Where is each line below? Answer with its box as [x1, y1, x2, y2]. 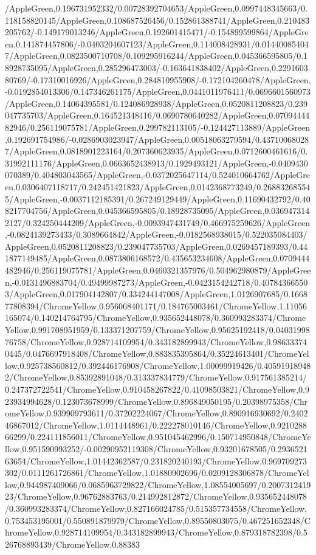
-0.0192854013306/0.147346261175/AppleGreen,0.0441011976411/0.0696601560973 [5, 85, 311, 98]
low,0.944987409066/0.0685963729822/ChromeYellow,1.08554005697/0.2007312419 [5, 478, 311, 491]
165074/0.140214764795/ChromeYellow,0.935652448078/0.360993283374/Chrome [5, 311, 306, 324]
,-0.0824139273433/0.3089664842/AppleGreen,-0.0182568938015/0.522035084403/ [5, 228, 307, 241]
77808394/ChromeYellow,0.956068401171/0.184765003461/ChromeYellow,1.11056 [5, 299, 307, 312]
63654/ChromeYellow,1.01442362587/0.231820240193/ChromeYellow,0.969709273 [5, 454, 307, 467]
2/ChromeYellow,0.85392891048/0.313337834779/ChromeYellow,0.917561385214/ [5, 371, 307, 384]
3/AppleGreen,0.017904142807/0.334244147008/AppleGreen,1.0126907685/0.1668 [5, 288, 308, 300]
